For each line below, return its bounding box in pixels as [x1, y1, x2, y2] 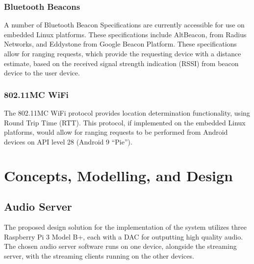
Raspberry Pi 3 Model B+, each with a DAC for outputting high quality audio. [4, 231, 243, 241]
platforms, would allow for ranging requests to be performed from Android [4, 127, 228, 137]
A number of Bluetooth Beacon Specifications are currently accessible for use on [4, 20, 245, 30]
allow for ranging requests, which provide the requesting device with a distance [4, 48, 241, 58]
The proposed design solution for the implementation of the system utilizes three [4, 221, 247, 232]
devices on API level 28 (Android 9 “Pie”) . [4, 136, 132, 146]
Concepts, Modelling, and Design [4, 165, 233, 185]
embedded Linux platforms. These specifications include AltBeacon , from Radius [4, 29, 247, 39]
